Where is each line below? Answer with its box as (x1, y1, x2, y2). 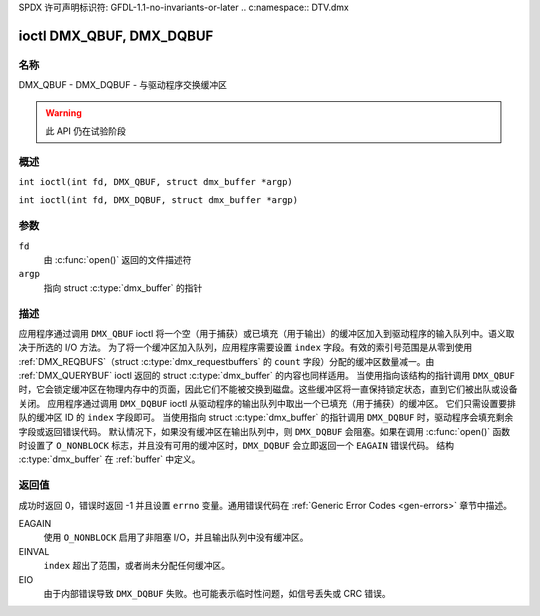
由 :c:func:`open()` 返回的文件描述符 (43, 254, 192, 265)
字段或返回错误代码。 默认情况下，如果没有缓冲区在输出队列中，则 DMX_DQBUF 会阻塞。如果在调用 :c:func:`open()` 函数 (18, 425, 511, 437)
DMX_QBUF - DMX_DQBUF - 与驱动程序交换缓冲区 (18, 79, 228, 91)
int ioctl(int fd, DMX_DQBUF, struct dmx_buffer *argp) (18, 195, 299, 206)
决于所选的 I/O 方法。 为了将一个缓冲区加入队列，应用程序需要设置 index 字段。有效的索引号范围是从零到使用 (18, 341, 473, 354)
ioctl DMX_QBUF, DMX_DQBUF (18, 27, 214, 44)
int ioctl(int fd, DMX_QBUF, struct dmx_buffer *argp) (18, 176, 294, 188)
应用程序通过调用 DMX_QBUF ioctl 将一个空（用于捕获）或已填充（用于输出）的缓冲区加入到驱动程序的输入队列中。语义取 (18, 327, 515, 339)
